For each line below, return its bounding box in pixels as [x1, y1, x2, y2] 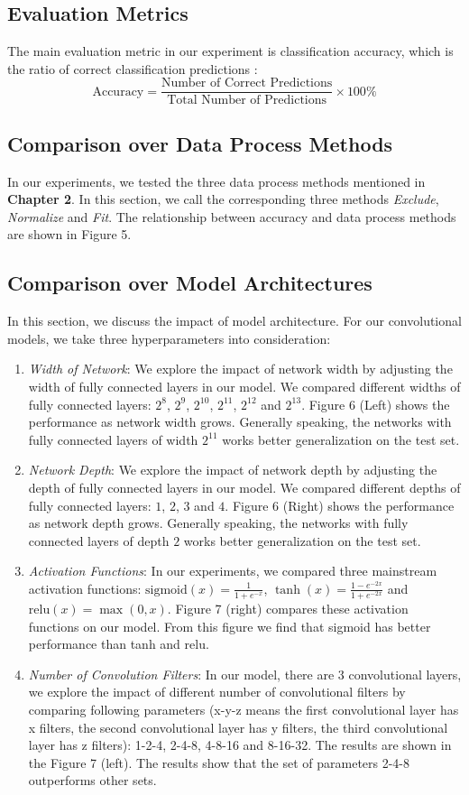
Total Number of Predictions [167, 94, 327, 107]
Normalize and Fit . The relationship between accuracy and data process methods [7, 207, 456, 226]
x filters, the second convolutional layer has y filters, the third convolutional [28, 717, 448, 736]
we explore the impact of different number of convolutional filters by [28, 682, 406, 701]
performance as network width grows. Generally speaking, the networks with [28, 412, 452, 431]
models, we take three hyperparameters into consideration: [7, 328, 331, 347]
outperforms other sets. [28, 771, 157, 790]
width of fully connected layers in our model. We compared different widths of [28, 377, 461, 396]
